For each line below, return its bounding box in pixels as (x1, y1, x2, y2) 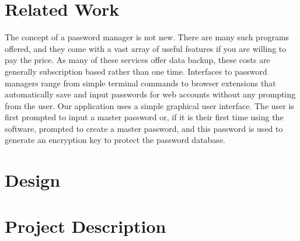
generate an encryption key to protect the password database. (5, 134, 225, 146)
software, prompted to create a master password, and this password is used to (5, 122, 283, 134)
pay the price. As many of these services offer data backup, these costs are (5, 54, 270, 66)
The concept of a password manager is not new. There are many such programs (5, 31, 289, 43)
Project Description (5, 214, 166, 237)
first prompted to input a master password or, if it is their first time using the (5, 111, 284, 123)
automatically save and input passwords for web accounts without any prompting (5, 88, 296, 100)
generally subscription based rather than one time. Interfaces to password (5, 65, 267, 77)
